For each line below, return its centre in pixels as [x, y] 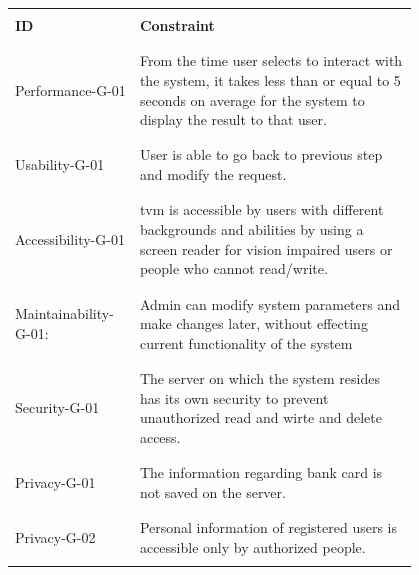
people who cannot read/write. [233, 268]
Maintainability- [64, 313]
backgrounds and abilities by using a [251, 229]
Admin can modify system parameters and [269, 303]
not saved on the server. [212, 491]
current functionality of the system [246, 342]
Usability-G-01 [60, 164]
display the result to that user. [233, 119]
